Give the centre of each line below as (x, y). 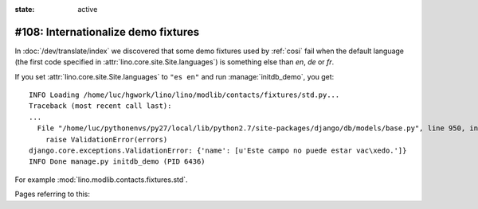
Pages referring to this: (53, 194)
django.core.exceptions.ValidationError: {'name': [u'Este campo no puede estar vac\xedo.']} (218, 151)
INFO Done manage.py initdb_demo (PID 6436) (118, 162)
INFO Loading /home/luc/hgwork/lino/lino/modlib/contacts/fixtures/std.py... (184, 95)
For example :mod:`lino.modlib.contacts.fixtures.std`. (101, 180)
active (88, 9)
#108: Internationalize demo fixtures (107, 32)
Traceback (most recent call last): (100, 106)
